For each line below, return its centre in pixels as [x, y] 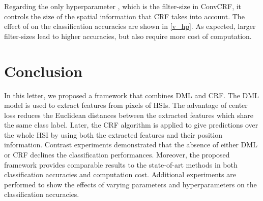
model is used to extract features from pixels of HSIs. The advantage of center [126, 105]
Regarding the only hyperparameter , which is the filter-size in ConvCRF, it [123, 6]
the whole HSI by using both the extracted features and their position [113, 134]
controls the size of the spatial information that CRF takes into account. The [124, 16]
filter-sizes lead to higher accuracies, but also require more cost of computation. [128, 36]
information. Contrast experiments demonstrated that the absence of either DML [131, 145]
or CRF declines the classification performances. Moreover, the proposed [117, 155]
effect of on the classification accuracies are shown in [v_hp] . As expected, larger [130, 26]
